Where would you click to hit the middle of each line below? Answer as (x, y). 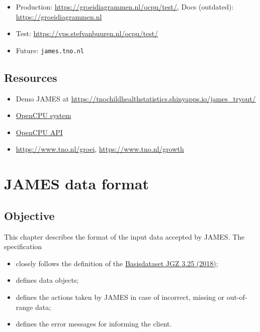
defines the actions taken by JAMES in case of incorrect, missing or (120, 297)
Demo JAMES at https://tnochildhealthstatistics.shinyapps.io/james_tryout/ (136, 98)
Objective (29, 215)
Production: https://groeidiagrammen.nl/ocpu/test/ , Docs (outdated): (125, 7)
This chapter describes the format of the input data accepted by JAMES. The (124, 236)
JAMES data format (76, 184)
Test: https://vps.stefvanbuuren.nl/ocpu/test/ (87, 33)
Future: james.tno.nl (50, 50)
